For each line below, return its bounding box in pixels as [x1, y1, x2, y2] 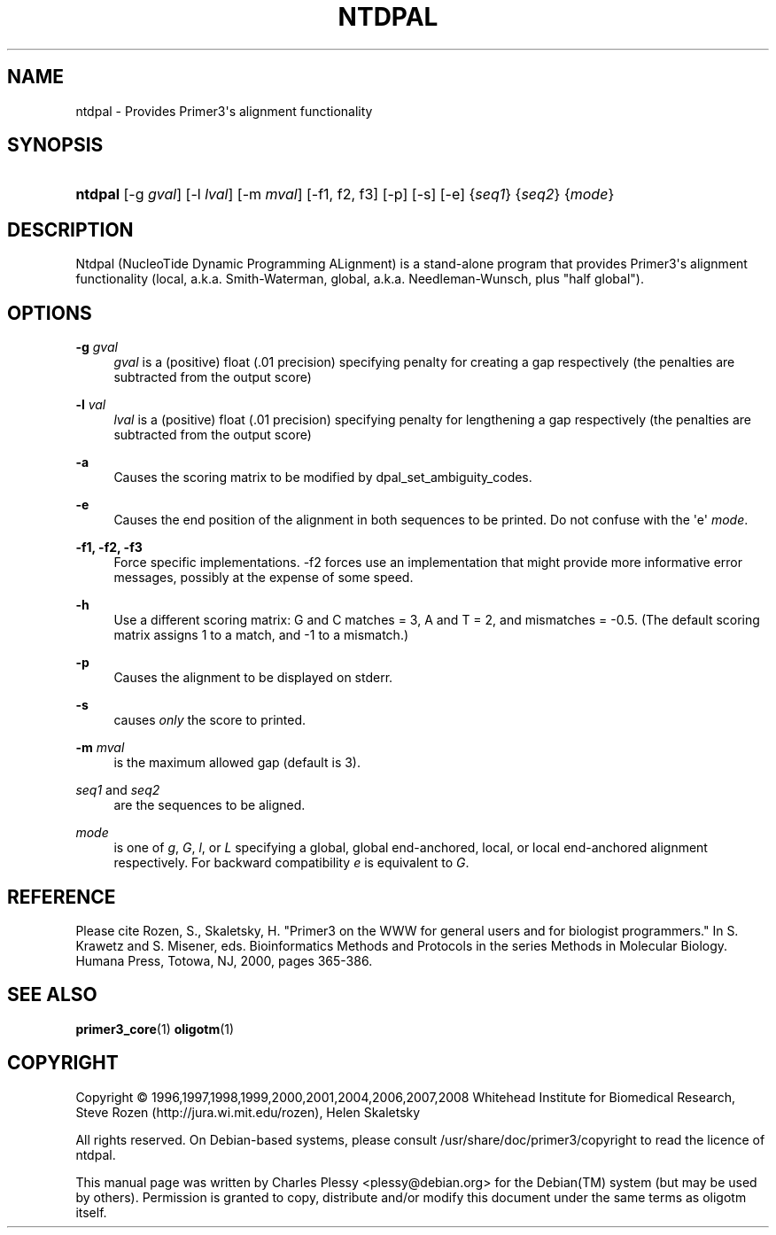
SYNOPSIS [7, 134, 104, 157]
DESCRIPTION [7, 218, 134, 241]
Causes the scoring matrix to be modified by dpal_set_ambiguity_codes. [113, 470, 532, 485]
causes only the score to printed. [113, 712, 307, 728]
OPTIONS [7, 301, 92, 324]
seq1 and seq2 [75, 782, 160, 798]
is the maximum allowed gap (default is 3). [113, 755, 361, 771]
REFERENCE [7, 885, 116, 908]
